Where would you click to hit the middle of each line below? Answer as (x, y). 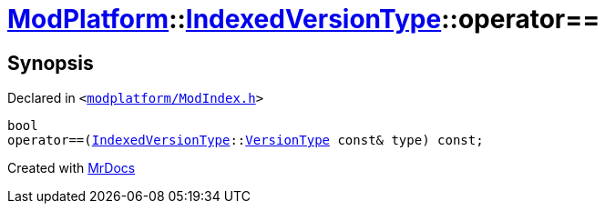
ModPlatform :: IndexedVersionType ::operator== (304, 19)
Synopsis (51, 63)
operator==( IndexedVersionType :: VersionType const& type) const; (246, 141)
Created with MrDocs (72, 168)
